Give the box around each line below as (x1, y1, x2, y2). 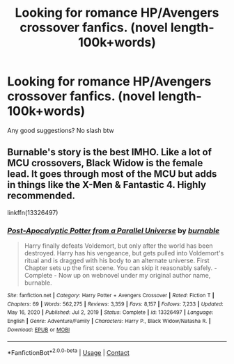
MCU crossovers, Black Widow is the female (7, 157, 203, 169)
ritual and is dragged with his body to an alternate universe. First (24, 256, 210, 265)
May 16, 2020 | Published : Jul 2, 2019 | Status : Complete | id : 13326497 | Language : (7, 309, 214, 316)
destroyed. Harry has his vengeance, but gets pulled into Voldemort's (24, 249, 224, 258)
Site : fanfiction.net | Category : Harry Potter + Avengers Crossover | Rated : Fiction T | (7, 292, 214, 299)
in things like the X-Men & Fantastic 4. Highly (7, 179, 207, 191)
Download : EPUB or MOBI (7, 326, 70, 333)
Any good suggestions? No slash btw (7, 126, 114, 134)
